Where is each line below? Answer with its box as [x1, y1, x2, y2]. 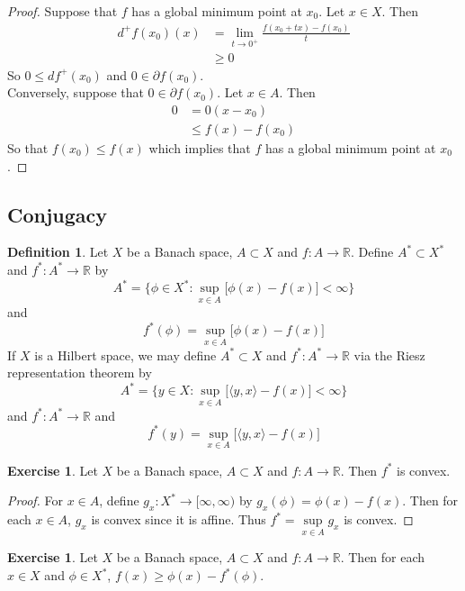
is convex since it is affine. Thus [91, 510, 266, 529]
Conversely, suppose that [7, 83, 144, 102]
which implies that [148, 139, 251, 157]
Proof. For [7, 491, 64, 510]
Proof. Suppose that [7, 2, 118, 20]
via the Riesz [353, 345, 425, 364]
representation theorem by [7, 363, 152, 382]
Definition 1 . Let [7, 242, 109, 261]
